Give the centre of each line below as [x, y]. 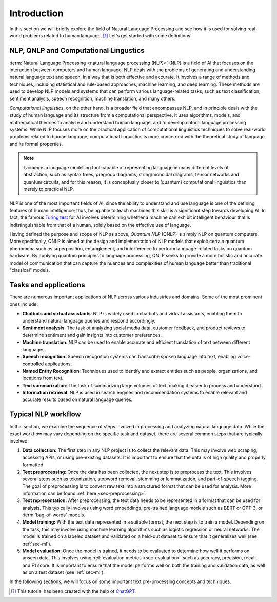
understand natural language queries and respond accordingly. [89, 321]
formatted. [33, 465]
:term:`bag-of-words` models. [54, 515]
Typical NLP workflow [45, 415]
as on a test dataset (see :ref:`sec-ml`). [64, 572]
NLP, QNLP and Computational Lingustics [77, 51]
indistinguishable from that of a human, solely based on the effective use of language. [100, 225]
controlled [33, 364]
